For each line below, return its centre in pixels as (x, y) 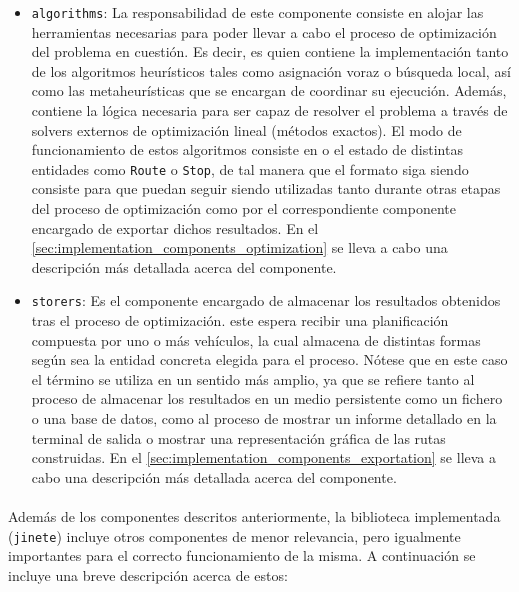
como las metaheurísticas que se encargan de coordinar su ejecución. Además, (269, 90)
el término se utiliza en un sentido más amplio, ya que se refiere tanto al (253, 378)
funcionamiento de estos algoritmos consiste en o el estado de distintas (247, 149)
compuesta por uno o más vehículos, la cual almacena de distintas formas (256, 339)
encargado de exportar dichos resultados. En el (175, 227)
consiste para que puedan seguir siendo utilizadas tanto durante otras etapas (266, 188)
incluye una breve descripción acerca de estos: (148, 574)
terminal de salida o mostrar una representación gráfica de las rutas (238, 437)
